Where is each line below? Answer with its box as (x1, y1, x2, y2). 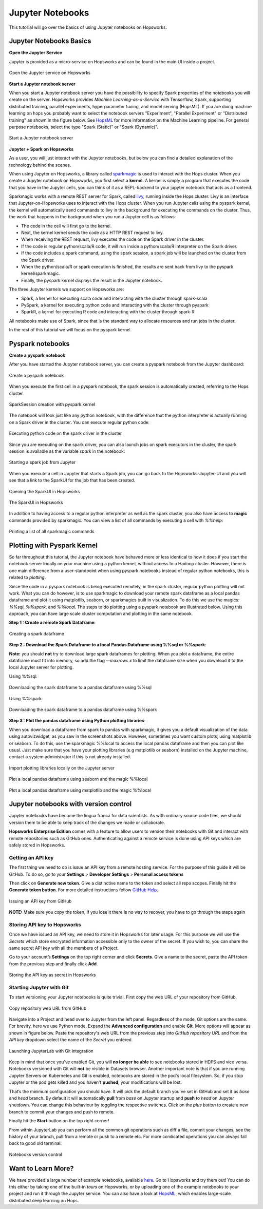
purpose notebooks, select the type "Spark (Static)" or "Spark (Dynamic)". (9, 124, 158, 130)
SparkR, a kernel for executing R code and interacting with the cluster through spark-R (21, 309, 195, 315)
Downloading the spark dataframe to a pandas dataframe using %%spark (9, 707, 157, 712)
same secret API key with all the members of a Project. (9, 945, 119, 951)
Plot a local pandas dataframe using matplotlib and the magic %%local (9, 787, 151, 793)
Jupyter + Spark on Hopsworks (9, 146, 74, 152)
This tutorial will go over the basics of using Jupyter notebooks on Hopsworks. (9, 24, 167, 30)
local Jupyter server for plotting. (9, 664, 74, 670)
